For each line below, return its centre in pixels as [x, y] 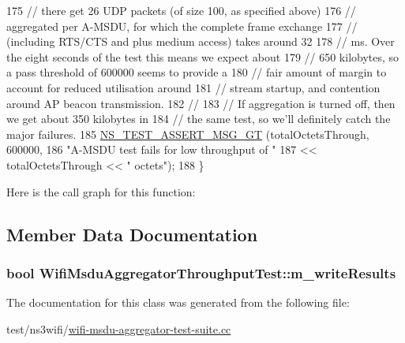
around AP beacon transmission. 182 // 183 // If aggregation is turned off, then [201, 103]
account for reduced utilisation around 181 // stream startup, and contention [193, 87]
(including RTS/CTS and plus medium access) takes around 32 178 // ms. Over [201, 41]
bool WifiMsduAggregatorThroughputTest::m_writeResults [201, 272]
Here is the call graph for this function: [101, 191]
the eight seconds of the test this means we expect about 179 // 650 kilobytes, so [203, 56]
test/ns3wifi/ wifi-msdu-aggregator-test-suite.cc [119, 328]
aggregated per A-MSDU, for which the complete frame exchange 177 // [182, 26]
